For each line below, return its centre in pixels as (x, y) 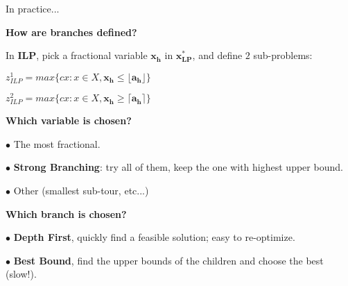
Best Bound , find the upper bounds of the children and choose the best (168, 260)
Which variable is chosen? (69, 120)
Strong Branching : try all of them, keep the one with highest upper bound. (178, 167)
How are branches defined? (71, 32)
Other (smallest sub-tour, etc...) (81, 191)
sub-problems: (283, 55)
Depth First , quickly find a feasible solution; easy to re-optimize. (154, 237)
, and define (217, 55)
